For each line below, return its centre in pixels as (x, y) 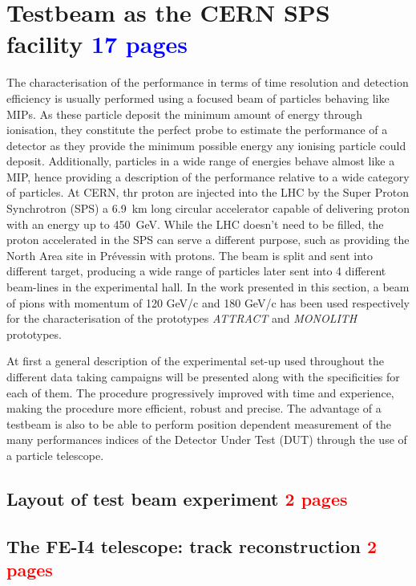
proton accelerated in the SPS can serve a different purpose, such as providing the (208, 240)
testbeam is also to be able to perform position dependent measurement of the (199, 423)
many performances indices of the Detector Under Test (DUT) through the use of (207, 439)
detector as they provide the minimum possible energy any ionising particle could (206, 145)
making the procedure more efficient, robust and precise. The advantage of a (194, 408)
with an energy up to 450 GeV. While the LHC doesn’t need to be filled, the (195, 224)
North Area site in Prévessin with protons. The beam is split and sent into (190, 255)
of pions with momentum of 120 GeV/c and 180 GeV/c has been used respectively (208, 302)
